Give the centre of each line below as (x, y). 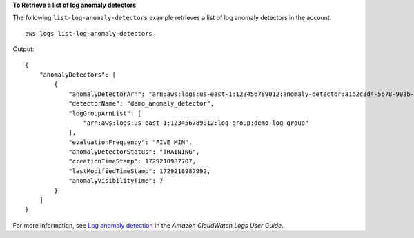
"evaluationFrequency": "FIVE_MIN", (130, 142)
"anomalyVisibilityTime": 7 (116, 181)
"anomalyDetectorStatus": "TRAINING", (134, 152)
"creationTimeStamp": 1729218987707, (132, 161)
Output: (23, 49)
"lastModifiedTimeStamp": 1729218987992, (139, 171)
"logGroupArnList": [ (105, 113)
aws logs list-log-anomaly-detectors (89, 33)
